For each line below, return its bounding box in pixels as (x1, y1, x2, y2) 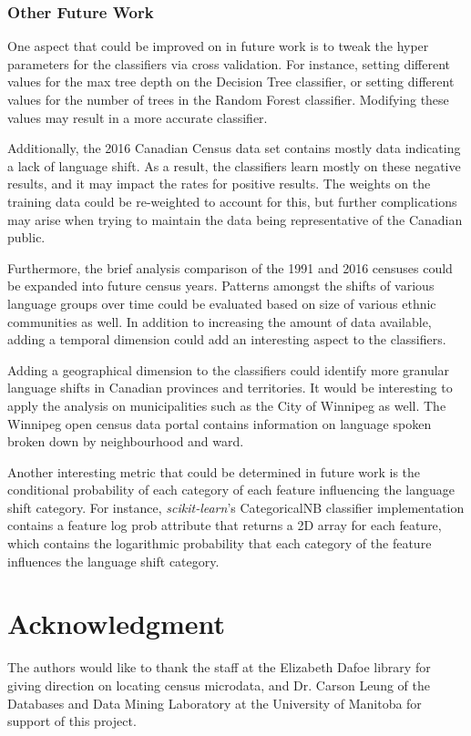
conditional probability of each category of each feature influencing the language (7, 480, 455, 499)
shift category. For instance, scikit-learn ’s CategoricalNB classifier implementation (7, 497, 465, 516)
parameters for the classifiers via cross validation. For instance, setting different (7, 54, 451, 73)
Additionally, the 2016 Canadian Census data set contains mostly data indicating (7, 138, 461, 158)
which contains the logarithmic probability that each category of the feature (7, 534, 432, 553)
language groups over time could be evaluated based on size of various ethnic (7, 293, 436, 312)
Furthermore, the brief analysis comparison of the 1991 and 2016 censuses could (7, 258, 453, 277)
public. (7, 228, 46, 247)
